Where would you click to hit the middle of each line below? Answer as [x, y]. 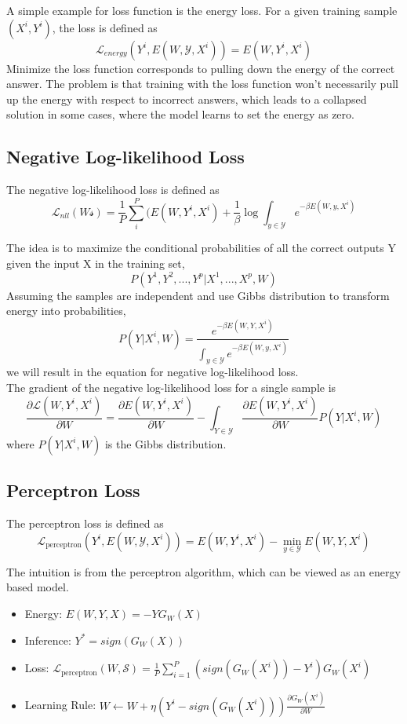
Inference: [48, 640]
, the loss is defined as [105, 27]
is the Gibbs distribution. [165, 443]
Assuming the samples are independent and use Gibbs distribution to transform [198, 295]
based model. [38, 587]
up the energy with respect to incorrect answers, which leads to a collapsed [187, 99]
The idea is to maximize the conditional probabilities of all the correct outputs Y [201, 248]
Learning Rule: [60, 705]
